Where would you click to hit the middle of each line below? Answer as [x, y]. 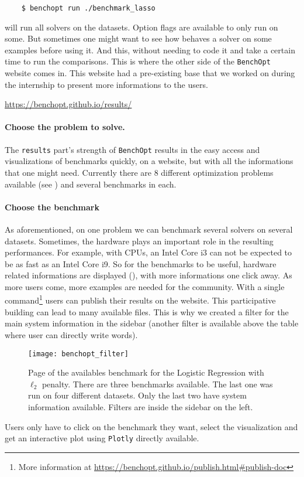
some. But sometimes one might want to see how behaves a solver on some [138, 38]
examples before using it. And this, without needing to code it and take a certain [150, 50]
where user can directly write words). [71, 334]
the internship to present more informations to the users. [106, 84]
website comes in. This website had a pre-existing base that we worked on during [150, 73]
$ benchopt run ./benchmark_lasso [88, 8]
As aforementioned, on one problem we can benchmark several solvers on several [149, 229]
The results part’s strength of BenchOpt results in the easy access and [132, 149]
